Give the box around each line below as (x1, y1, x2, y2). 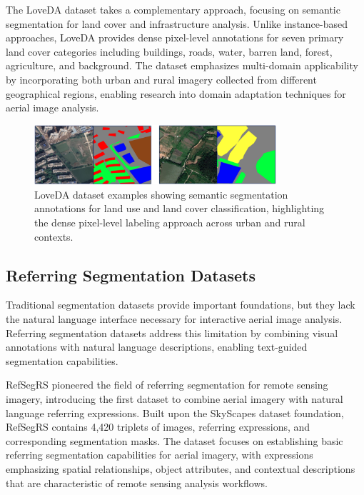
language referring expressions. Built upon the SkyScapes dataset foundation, (6, 405, 344, 420)
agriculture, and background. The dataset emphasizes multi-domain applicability (6, 58, 358, 73)
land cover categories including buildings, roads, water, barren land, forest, (6, 44, 333, 59)
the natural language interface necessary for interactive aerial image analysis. (6, 311, 343, 326)
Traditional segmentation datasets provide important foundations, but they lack (6, 297, 355, 312)
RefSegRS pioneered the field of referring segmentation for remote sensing (6, 377, 328, 392)
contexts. (34, 229, 74, 244)
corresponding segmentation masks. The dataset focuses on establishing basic (6, 433, 343, 448)
